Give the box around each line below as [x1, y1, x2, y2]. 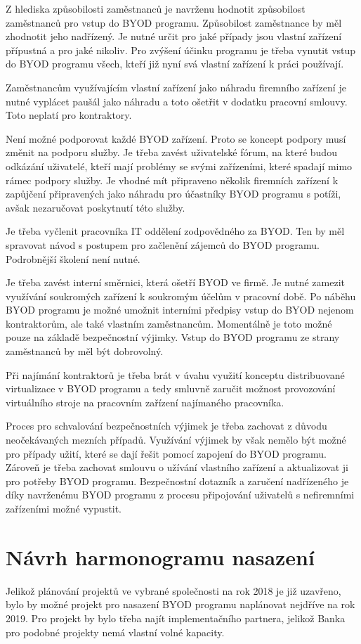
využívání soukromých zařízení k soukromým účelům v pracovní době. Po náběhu [6, 288, 356, 303]
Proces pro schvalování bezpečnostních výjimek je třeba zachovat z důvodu [6, 418, 327, 433]
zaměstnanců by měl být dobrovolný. [6, 344, 164, 359]
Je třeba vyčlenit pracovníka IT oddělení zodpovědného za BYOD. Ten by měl [6, 224, 345, 238]
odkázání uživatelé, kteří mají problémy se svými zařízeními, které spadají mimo [6, 158, 353, 173]
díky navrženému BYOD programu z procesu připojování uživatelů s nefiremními [6, 487, 355, 502]
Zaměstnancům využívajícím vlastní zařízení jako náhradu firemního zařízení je [6, 79, 346, 94]
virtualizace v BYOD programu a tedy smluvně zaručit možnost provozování [6, 381, 336, 396]
